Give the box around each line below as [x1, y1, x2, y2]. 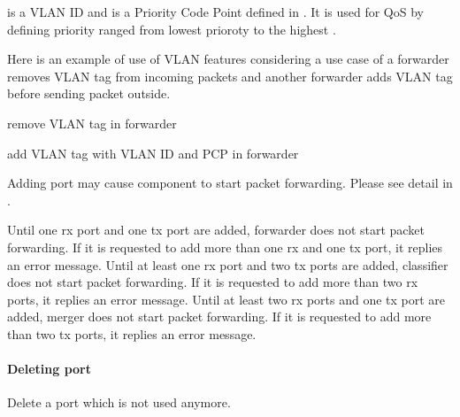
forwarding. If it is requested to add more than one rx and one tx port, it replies [7, 237, 443, 256]
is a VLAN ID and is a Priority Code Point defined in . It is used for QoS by [7, 3, 424, 20]
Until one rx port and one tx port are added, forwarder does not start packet [7, 220, 425, 239]
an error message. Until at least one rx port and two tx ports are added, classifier [7, 255, 448, 274]
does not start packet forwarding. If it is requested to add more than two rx [7, 273, 418, 291]
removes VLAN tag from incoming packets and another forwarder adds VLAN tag [7, 66, 453, 85]
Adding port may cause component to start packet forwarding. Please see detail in [7, 174, 453, 192]
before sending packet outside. [7, 84, 171, 103]
